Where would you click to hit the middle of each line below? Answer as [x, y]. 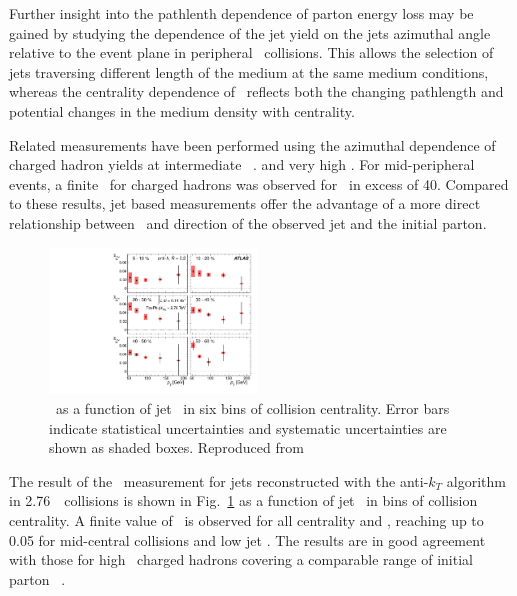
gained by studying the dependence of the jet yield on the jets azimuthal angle [250, 32]
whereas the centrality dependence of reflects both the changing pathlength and [256, 91]
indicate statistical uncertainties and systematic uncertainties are [248, 427]
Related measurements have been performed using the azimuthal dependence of [252, 144]
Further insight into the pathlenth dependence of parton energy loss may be [241, 13]
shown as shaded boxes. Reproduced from [176, 447]
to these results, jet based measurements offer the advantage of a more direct [245, 203]
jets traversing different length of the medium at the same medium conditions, [249, 71]
